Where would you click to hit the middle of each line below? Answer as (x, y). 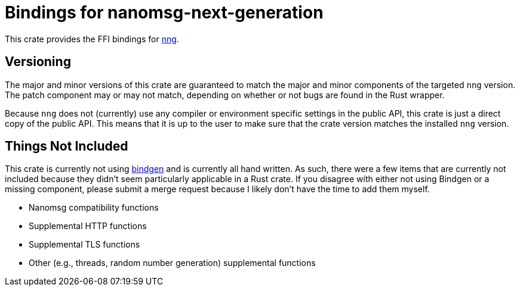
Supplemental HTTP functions (88, 226)
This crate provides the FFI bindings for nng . (92, 39)
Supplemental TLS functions (84, 245)
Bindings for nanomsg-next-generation (164, 12)
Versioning (38, 62)
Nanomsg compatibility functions (94, 208)
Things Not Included (67, 146)
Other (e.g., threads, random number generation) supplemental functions (172, 263)
